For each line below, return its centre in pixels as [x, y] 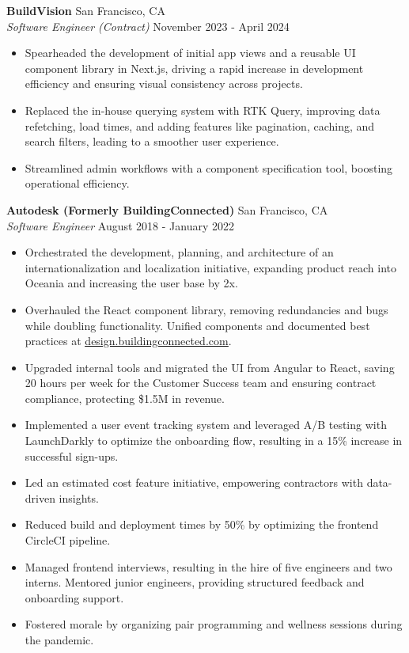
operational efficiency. [77, 183]
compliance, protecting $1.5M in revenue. [125, 398]
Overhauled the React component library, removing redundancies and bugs [206, 309]
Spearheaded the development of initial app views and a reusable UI [190, 53]
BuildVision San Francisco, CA [86, 10]
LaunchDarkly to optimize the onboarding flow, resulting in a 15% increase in [214, 440]
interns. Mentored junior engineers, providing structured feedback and [195, 582]
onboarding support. [74, 597]
